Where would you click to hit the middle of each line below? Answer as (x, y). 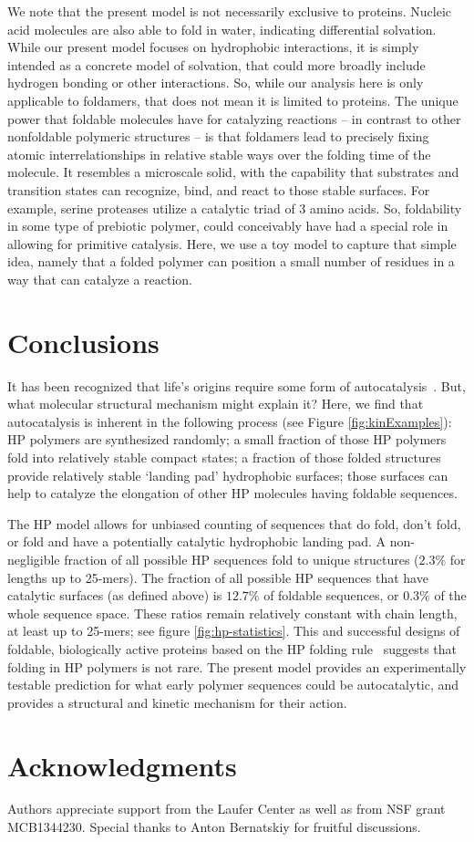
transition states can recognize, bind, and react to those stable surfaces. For (219, 189)
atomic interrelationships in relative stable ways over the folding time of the (219, 154)
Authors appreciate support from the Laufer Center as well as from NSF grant (227, 809)
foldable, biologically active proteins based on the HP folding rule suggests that (232, 648)
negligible (34, 559)
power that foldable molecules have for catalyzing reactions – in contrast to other (234, 118)
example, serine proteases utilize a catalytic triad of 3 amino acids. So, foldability (235, 208)
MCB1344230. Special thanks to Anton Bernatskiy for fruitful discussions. (214, 827)
